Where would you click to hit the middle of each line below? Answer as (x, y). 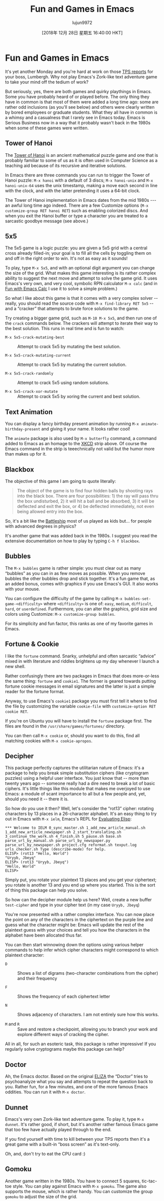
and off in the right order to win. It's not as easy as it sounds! (66, 259)
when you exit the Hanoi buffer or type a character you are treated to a (76, 216)
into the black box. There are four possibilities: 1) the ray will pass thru (88, 496)
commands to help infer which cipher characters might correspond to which (82, 950)
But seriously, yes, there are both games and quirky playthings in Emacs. (78, 91)
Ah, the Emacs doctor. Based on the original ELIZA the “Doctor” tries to (77, 1077)
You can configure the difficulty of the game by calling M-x (64, 598)
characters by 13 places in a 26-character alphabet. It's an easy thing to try (81, 814)
